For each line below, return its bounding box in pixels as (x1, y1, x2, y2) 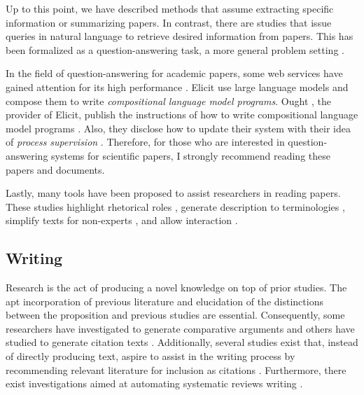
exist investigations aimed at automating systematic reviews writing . (6, 376, 303, 391)
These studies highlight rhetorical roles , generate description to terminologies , (6, 199, 345, 214)
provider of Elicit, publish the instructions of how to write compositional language (6, 107, 358, 122)
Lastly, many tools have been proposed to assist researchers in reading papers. (6, 186, 341, 200)
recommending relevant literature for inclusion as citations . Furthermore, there (6, 362, 346, 377)
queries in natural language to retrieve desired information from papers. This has (6, 29, 353, 43)
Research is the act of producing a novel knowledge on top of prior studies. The (6, 280, 347, 295)
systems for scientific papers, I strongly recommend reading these (51, 148, 330, 162)
